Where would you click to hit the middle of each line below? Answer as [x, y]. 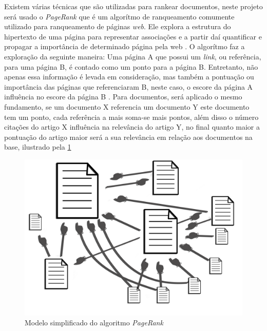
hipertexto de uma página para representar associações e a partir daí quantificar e [133, 36]
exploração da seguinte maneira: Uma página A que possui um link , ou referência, [133, 56]
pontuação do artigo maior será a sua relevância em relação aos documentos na [128, 137]
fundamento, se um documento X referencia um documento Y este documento [127, 106]
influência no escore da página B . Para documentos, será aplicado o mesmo [123, 97]
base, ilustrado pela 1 [38, 147]
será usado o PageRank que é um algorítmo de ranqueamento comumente [119, 16]
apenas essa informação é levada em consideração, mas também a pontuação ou [129, 77]
